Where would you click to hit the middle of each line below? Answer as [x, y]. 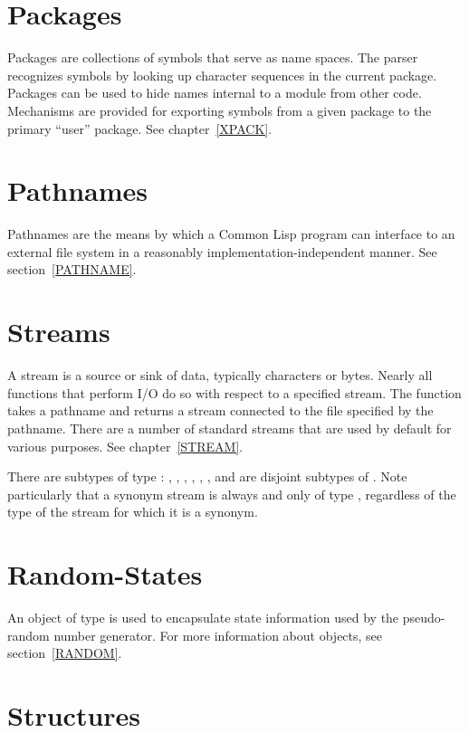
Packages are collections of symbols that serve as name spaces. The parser [213, 57]
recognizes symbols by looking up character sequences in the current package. [222, 75]
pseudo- [424, 617]
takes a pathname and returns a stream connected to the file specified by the [220, 410]
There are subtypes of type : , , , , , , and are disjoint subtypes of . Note [207, 476]
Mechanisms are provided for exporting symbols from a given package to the [220, 110]
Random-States [105, 574]
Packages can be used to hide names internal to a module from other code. [215, 93]
